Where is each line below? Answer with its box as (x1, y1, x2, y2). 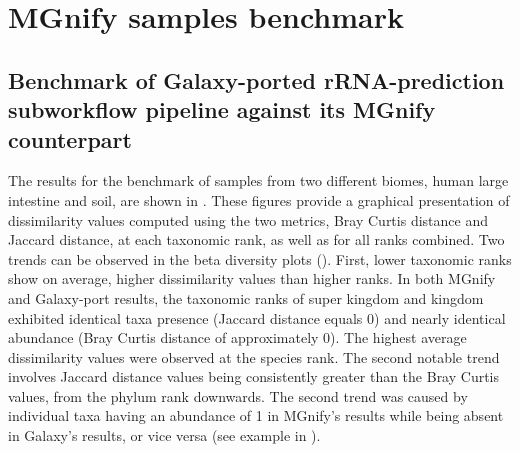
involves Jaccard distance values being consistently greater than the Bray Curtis (8, 366, 500, 387)
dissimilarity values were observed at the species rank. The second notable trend (8, 346, 500, 367)
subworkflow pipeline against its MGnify (8, 94, 436, 125)
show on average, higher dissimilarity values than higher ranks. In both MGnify (8, 268, 496, 289)
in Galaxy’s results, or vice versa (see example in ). (8, 425, 321, 446)
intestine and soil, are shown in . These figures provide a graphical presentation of (8, 189, 510, 210)
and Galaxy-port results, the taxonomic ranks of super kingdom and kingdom (8, 287, 484, 308)
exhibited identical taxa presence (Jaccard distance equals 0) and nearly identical (8, 307, 506, 328)
